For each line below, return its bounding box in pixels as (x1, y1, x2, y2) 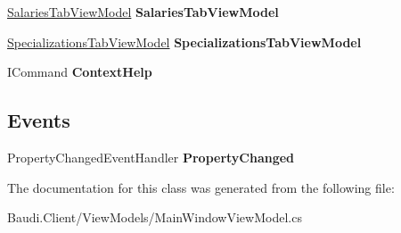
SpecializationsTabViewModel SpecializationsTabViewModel (7, 32, 362, 51)
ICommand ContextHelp (7, 62, 152, 81)
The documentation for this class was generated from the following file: (7, 178, 395, 196)
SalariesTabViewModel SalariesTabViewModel (7, 3, 279, 21)
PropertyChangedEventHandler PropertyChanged (7, 147, 295, 166)
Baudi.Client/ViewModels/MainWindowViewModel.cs (7, 208, 302, 227)
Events (7, 106, 70, 134)
